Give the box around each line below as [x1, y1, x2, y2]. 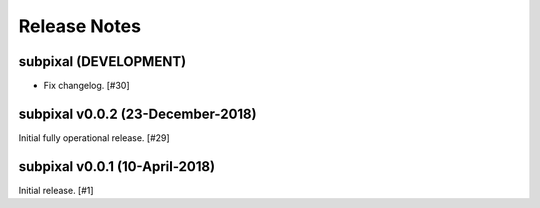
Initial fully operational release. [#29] [18, 131, 170, 144]
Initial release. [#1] [18, 184, 94, 196]
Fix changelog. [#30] [43, 80, 130, 92]
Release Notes [18, 15, 142, 37]
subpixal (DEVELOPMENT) [18, 53, 187, 70]
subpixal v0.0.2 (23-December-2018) [18, 105, 257, 122]
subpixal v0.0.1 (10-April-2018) [18, 158, 215, 175]
